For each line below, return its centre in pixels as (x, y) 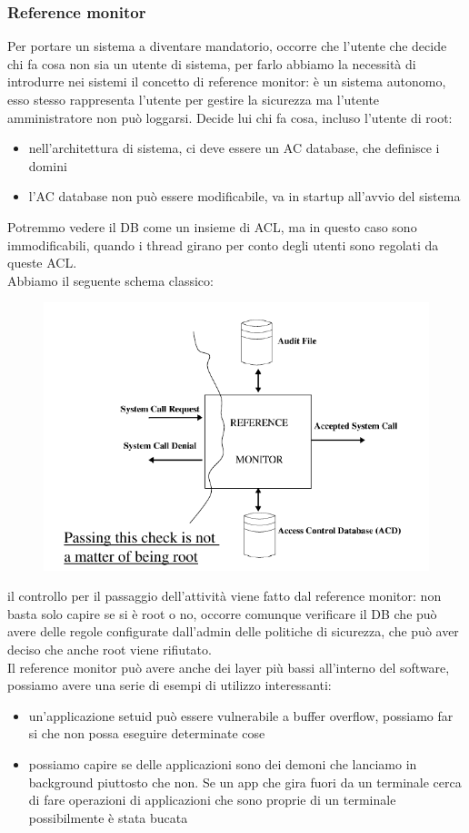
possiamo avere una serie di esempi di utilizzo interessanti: (170, 685)
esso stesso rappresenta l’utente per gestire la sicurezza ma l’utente (194, 99)
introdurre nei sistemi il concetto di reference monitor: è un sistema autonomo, (227, 81)
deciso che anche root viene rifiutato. (110, 650)
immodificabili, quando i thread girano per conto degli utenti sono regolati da (223, 244)
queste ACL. (42, 263)
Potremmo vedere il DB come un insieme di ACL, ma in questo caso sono (212, 226)
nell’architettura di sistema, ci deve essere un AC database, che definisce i (234, 148)
